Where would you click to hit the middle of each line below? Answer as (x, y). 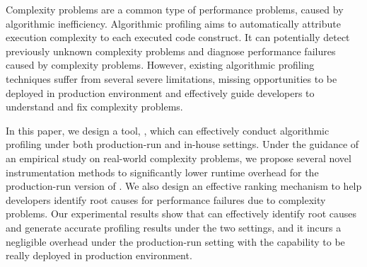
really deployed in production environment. (99, 255)
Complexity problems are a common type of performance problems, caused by (175, 9)
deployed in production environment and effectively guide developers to (160, 92)
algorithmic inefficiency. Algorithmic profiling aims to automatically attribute (173, 23)
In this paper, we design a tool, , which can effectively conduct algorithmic (168, 130)
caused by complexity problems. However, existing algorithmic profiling (160, 65)
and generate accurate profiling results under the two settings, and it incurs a (174, 227)
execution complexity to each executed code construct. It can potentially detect (178, 37)
